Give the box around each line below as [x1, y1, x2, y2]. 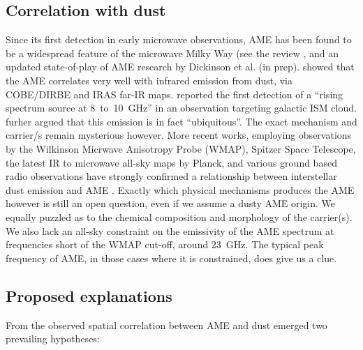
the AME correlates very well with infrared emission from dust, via [6, 73, 293, 87]
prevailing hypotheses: [6, 331, 100, 346]
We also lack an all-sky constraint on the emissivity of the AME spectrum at [6, 223, 334, 238]
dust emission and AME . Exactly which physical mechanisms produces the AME [6, 182, 355, 197]
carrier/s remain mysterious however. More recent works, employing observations [6, 128, 352, 142]
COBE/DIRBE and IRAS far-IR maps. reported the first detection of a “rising [6, 86, 343, 101]
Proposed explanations [6, 284, 172, 306]
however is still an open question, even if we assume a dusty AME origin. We [6, 196, 336, 211]
